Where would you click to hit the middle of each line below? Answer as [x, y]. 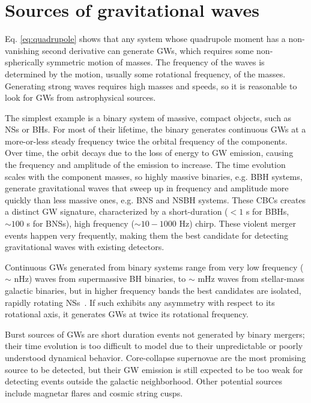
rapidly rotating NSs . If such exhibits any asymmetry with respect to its [140, 302]
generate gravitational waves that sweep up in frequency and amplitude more [147, 188]
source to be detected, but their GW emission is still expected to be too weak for [154, 369]
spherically [25, 62]
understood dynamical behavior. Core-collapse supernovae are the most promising [155, 357]
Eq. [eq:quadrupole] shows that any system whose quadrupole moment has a [145, 39]
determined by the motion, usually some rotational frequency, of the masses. [145, 73]
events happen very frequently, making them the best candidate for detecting [147, 235]
